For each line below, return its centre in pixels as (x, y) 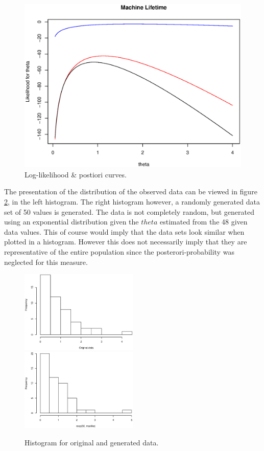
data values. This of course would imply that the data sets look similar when (124, 231)
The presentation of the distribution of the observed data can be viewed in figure (131, 191)
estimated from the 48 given (203, 222)
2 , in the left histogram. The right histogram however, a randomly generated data (132, 202)
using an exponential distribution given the (71, 222)
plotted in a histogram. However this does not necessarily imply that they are (126, 242)
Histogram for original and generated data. (92, 442)
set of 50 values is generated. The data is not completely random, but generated (129, 211)
